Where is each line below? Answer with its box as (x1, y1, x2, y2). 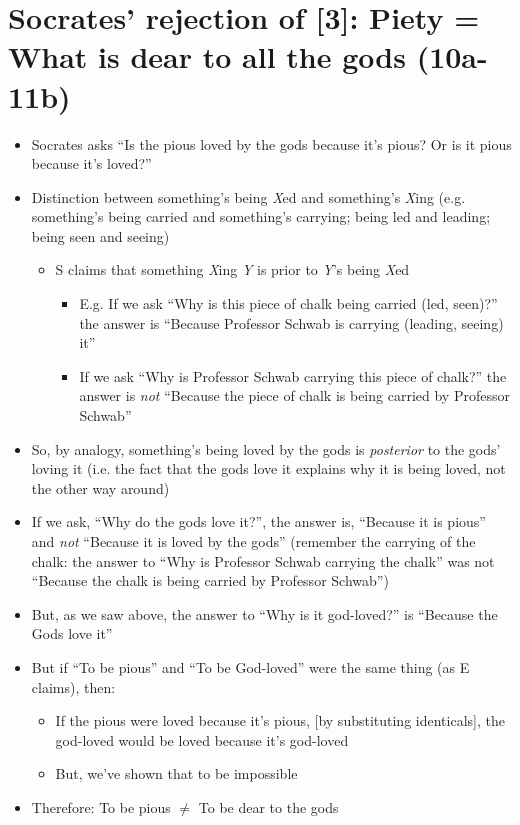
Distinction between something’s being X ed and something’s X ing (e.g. (31, 186, 466, 207)
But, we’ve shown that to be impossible (55, 763, 298, 784)
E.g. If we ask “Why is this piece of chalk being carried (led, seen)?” (79, 293, 498, 314)
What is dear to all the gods (8, 36, 406, 77)
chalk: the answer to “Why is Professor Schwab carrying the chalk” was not (31, 550, 495, 571)
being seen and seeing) (31, 225, 170, 246)
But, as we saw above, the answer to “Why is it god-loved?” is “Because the (31, 603, 498, 624)
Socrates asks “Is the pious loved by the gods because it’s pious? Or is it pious (31, 133, 512, 154)
